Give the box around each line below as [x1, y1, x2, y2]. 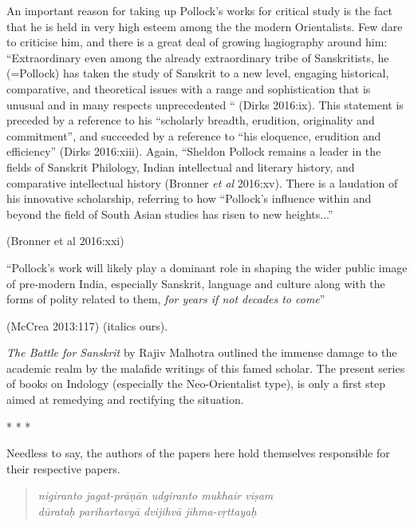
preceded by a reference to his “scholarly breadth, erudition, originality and [6, 112, 375, 129]
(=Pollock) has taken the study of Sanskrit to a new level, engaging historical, [6, 65, 389, 81]
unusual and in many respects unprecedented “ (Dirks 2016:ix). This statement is [6, 96, 404, 113]
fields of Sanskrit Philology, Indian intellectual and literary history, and [6, 158, 355, 175]
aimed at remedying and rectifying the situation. [6, 391, 244, 408]
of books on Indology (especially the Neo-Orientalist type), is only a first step [6, 375, 385, 392]
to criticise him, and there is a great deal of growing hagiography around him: [6, 34, 388, 50]
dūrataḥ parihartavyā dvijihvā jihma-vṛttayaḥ [37, 503, 257, 520]
